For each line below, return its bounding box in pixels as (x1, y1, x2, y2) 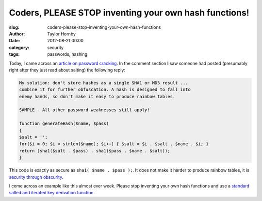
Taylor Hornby (47, 31, 76, 36)
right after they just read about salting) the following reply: (9, 67, 126, 73)
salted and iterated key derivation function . (9, 190, 95, 196)
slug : (9, 24, 19, 30)
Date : (9, 38, 20, 44)
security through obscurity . (9, 174, 64, 180)
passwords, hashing (47, 51, 87, 57)
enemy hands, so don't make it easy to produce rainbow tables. (19, 94, 176, 99)
